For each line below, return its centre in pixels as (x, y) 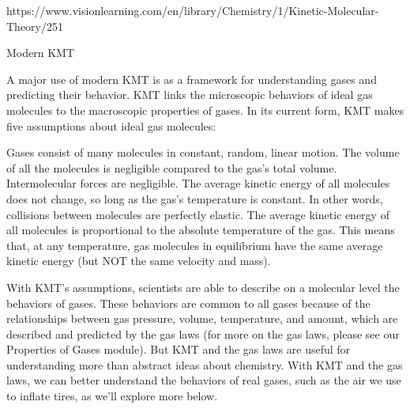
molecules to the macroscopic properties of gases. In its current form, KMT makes (205, 110)
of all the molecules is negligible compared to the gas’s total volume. (172, 167)
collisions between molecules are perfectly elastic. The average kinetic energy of (198, 214)
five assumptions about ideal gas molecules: (111, 125)
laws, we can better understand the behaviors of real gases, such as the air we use (204, 380)
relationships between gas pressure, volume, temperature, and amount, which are (202, 318)
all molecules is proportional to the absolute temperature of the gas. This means (201, 230)
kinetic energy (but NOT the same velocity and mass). (139, 261)
